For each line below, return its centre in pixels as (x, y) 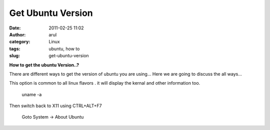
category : (20, 42)
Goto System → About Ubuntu (53, 117)
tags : (15, 49)
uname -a (32, 94)
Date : (15, 28)
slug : (14, 56)
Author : (17, 34)
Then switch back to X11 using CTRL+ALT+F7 (55, 106)
